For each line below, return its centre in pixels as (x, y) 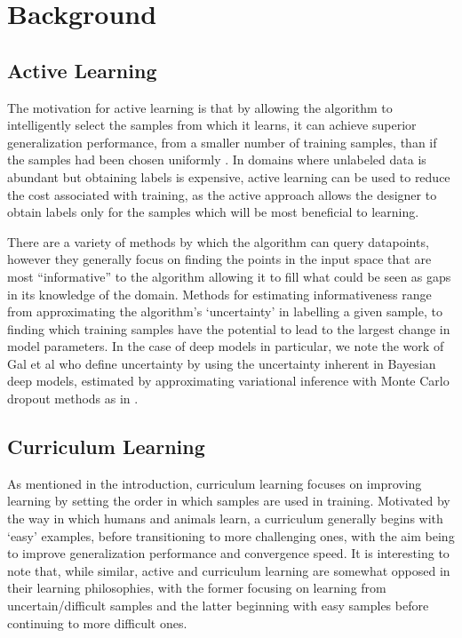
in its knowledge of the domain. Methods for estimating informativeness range (219, 294)
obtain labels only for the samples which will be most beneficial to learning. (213, 212)
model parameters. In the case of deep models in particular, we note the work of (226, 346)
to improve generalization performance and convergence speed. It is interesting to (228, 553)
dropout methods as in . (73, 399)
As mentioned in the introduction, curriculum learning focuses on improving (215, 483)
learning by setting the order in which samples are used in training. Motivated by (229, 501)
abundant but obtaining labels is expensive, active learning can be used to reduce (229, 176)
